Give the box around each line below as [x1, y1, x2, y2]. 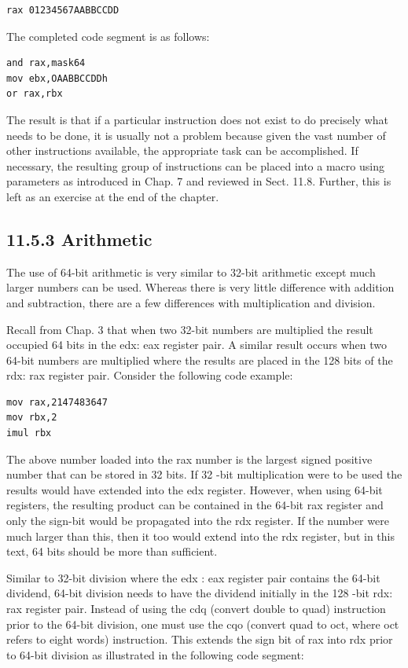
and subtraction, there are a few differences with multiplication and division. [6, 294, 376, 310]
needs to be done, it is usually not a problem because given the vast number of [6, 127, 386, 143]
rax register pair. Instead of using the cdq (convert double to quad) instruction [6, 600, 386, 617]
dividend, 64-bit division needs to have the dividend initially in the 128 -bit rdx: [6, 585, 393, 601]
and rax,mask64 [6, 57, 86, 69]
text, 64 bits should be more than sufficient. [6, 543, 218, 560]
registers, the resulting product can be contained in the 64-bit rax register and [6, 497, 384, 513]
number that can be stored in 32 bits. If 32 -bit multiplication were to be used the [6, 466, 402, 483]
